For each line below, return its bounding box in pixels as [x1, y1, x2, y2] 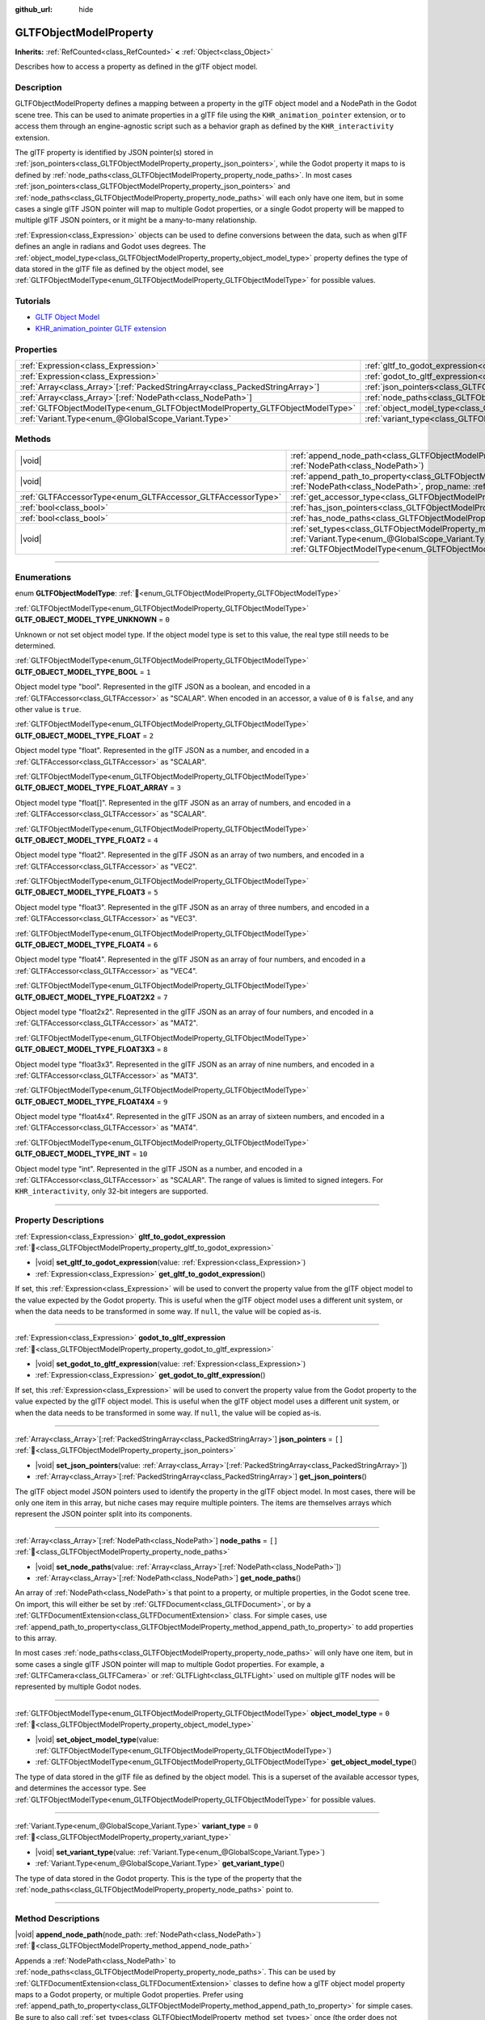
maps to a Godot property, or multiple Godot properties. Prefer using [15, 1990, 244, 2000]
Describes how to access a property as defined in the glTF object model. [15, 61, 258, 72]
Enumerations [15, 572, 72, 583]
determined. [15, 641, 56, 650]
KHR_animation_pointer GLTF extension [35, 323, 167, 333]
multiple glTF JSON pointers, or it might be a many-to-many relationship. [15, 215, 258, 225]
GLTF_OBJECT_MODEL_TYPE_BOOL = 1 [15, 667, 151, 676]
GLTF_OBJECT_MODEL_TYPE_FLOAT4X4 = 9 [15, 1096, 168, 1106]
